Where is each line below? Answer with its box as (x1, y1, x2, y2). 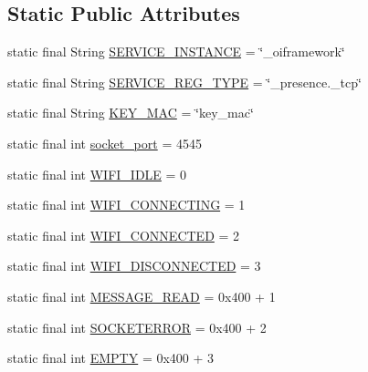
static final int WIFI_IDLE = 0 (7, 164, 187, 183)
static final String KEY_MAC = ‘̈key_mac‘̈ (7, 103, 254, 122)
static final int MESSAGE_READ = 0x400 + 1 (7, 286, 276, 305)
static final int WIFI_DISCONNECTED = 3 (7, 256, 261, 275)
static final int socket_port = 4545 (7, 133, 202, 152)
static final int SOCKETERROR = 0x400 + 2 (7, 317, 267, 336)
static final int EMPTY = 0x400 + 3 (7, 348, 215, 367)
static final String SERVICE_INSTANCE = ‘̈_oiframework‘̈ (7, 42, 345, 61)
